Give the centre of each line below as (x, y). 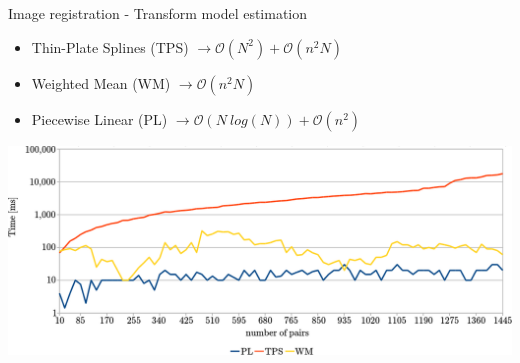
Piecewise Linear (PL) (99, 118)
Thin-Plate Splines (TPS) (110, 46)
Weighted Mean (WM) (101, 82)
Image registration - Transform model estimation (158, 13)
